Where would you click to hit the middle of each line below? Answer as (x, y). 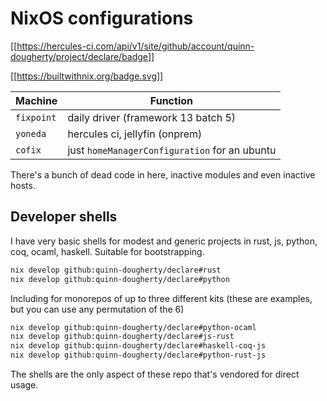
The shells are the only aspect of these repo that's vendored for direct (155, 374)
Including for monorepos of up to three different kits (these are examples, (161, 298)
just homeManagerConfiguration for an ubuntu (172, 150)
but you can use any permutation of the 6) (97, 309)
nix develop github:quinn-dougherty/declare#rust (116, 270)
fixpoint (36, 117)
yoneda (31, 133)
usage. (24, 385)
